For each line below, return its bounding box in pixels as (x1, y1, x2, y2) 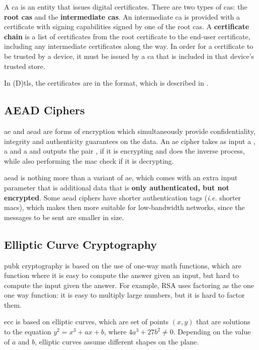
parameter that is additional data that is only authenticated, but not (4, 182, 229, 192)
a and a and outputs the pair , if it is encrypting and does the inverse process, (4, 146, 245, 156)
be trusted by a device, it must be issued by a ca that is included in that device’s (4, 50, 254, 61)
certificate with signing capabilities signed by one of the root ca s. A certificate (4, 21, 249, 32)
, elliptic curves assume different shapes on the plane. (35, 336, 199, 346)
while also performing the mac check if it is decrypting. (4, 155, 174, 166)
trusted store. (4, 60, 45, 71)
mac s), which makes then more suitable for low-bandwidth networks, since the (4, 202, 245, 213)
